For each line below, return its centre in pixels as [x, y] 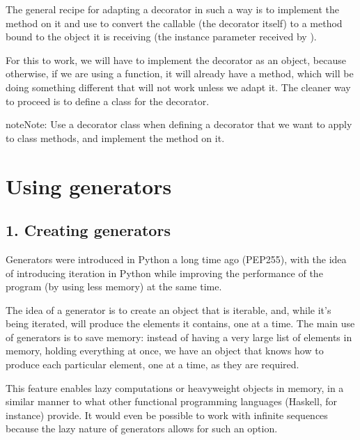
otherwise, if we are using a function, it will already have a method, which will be [180, 73]
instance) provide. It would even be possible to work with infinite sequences [167, 415]
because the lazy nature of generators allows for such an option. [142, 429]
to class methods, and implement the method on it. [115, 137]
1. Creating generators [88, 230]
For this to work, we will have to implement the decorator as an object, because [176, 60]
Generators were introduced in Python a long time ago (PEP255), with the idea [176, 259]
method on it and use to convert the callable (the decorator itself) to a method [174, 23]
